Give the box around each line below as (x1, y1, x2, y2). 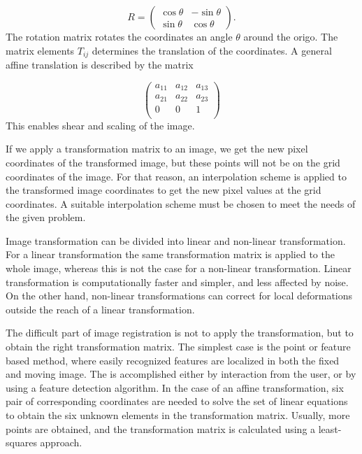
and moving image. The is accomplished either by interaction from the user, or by (6, 367, 356, 381)
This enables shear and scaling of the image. (6, 118, 195, 132)
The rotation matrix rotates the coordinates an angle (6, 29, 233, 43)
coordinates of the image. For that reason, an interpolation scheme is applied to (6, 169, 347, 183)
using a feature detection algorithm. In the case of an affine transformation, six (6, 380, 344, 395)
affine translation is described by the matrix (6, 57, 194, 72)
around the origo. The (243, 29, 338, 43)
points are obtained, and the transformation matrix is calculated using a (6, 421, 316, 436)
